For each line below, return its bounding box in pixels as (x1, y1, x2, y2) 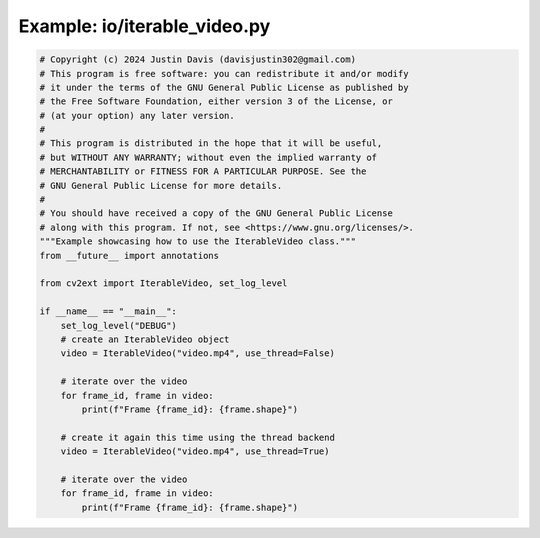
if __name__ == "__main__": (39, 306, 177, 317)
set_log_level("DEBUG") (60, 320, 177, 331)
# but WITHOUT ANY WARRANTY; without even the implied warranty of (39, 151, 378, 163)
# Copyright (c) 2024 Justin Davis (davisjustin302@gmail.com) (39, 54, 357, 65)
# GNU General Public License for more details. (39, 180, 283, 191)
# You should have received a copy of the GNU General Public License (39, 208, 394, 219)
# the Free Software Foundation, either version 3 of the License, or (39, 96, 394, 107)
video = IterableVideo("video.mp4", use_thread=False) (60, 348, 335, 359)
